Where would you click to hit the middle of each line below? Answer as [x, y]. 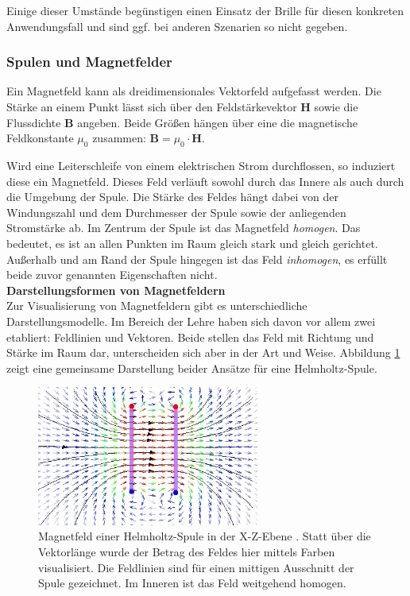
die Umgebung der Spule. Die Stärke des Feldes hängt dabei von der [172, 197]
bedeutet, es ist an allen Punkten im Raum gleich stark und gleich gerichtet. [192, 243]
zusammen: [119, 138]
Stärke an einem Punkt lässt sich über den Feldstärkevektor [152, 106]
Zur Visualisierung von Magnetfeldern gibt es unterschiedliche [157, 306]
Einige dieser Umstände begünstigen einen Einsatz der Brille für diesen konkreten [205, 10]
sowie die [336, 106]
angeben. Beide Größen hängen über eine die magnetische [217, 122]
